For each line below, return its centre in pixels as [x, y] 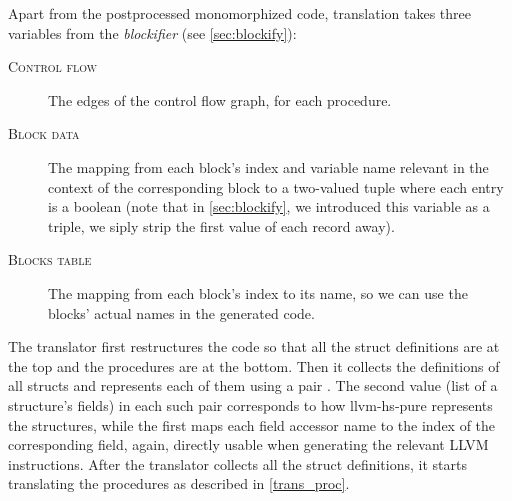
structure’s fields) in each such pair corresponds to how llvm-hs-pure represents [250, 404]
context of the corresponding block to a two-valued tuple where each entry [276, 186]
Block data [44, 133]
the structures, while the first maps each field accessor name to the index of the [252, 424]
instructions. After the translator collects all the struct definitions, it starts [237, 463]
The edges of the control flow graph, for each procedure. [220, 99]
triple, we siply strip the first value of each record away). [221, 225]
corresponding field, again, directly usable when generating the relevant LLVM [248, 444]
